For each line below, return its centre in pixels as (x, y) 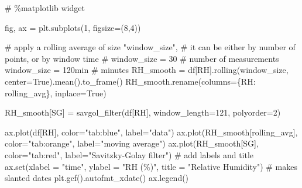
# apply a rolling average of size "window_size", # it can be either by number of (150, 47)
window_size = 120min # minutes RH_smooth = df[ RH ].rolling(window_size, (147, 70)
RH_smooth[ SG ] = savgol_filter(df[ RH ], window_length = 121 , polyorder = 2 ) (143, 112)
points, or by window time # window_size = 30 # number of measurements (142, 58)
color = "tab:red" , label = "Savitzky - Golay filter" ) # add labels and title (129, 154)
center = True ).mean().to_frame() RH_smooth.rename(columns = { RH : (130, 81)
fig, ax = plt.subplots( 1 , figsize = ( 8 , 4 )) (73, 27)
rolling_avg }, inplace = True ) (56, 93)
